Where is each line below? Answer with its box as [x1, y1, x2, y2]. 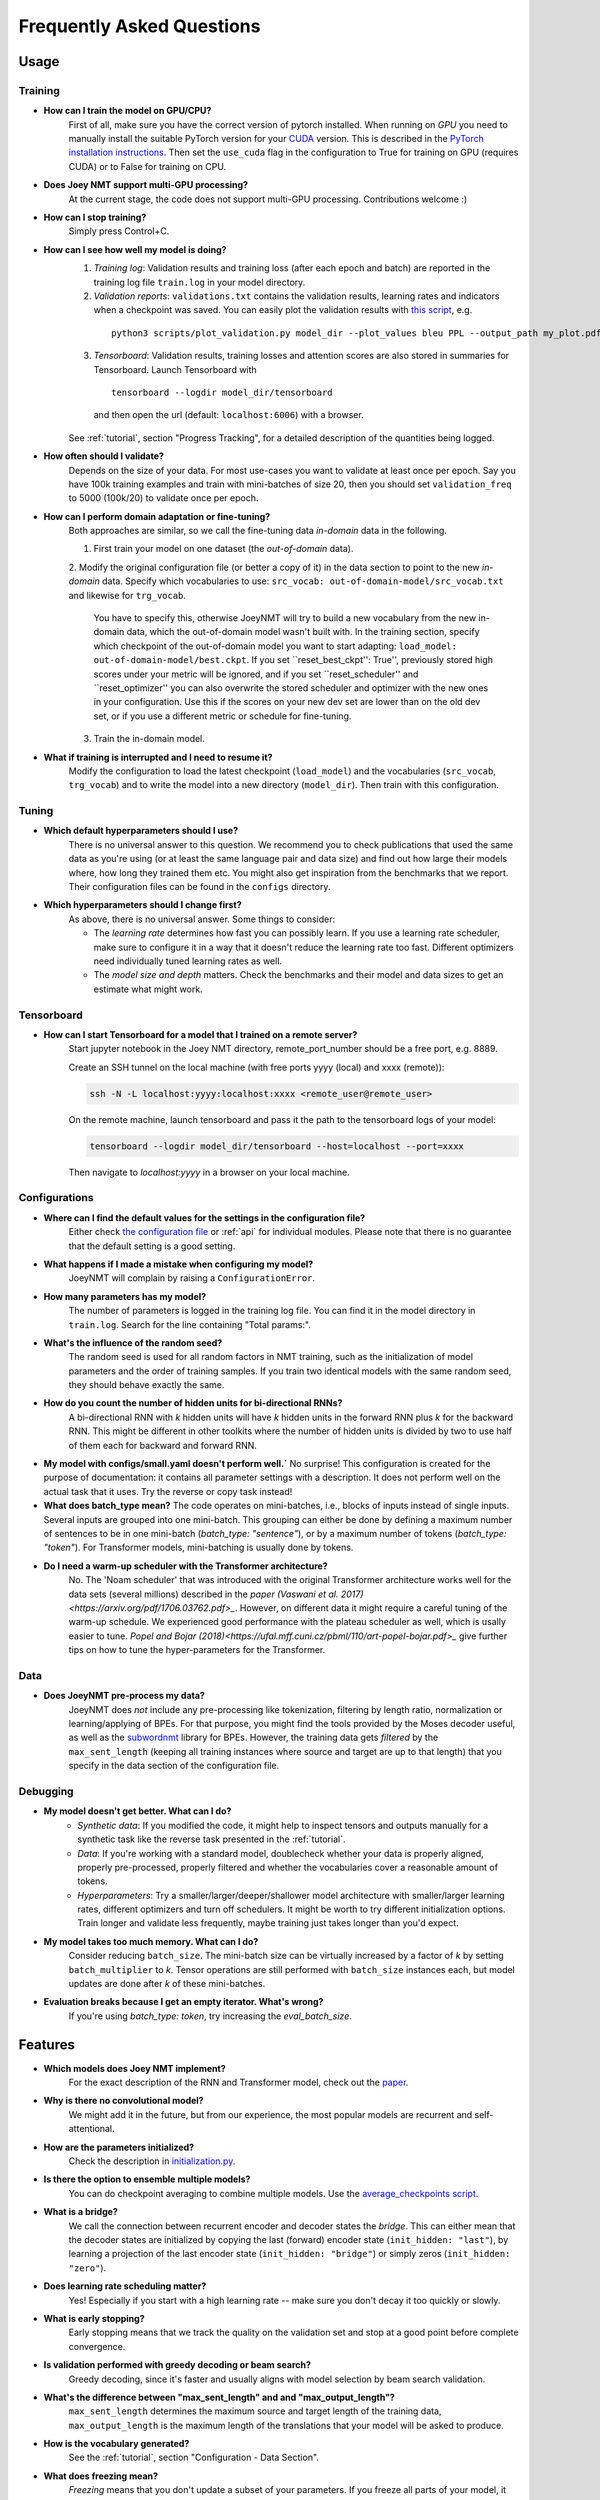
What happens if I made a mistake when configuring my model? [43, 1258, 314, 1270]
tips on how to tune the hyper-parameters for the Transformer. [68, 1644, 326, 1656]
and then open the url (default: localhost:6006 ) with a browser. [93, 409, 364, 421]
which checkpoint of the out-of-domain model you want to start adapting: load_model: [93, 640, 457, 652]
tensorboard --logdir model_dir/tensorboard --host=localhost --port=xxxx [89, 1140, 465, 1152]
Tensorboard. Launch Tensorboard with [93, 363, 257, 375]
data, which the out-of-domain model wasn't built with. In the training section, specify [126, 626, 480, 638]
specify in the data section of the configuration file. [68, 1760, 280, 1772]
